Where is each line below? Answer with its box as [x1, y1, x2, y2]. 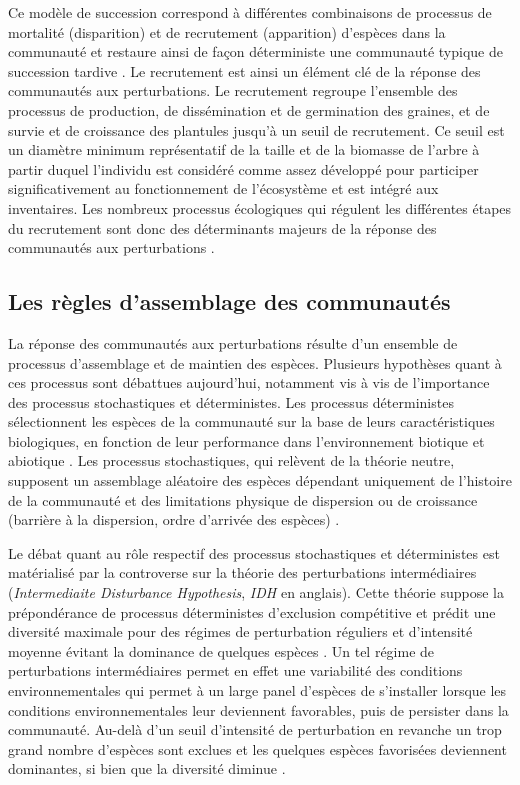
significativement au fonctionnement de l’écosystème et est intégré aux [8, 178, 439, 199]
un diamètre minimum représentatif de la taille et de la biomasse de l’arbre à [8, 139, 480, 160]
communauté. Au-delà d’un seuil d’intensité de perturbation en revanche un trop [8, 719, 502, 740]
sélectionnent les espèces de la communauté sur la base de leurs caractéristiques [8, 411, 495, 432]
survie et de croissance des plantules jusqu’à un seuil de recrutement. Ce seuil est [8, 119, 505, 140]
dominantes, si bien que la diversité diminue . [8, 758, 286, 779]
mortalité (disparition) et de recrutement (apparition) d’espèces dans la [8, 21, 446, 42]
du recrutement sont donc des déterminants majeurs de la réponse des [8, 217, 437, 238]
